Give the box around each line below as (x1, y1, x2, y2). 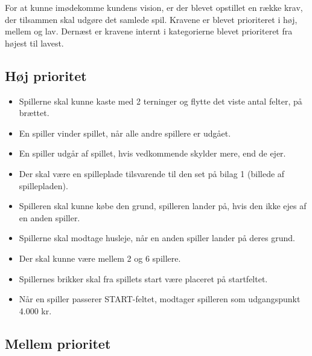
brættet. (19, 106, 49, 119)
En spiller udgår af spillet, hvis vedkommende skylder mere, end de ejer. (19, 147, 286, 160)
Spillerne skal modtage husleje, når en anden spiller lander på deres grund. (19, 231, 295, 244)
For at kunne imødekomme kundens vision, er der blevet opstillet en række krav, (5, 1, 303, 13)
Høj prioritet (5, 66, 87, 85)
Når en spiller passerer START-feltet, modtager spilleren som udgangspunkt (19, 293, 301, 305)
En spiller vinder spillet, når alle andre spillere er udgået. (19, 126, 231, 139)
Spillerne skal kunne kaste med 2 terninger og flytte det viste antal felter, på (19, 94, 302, 107)
